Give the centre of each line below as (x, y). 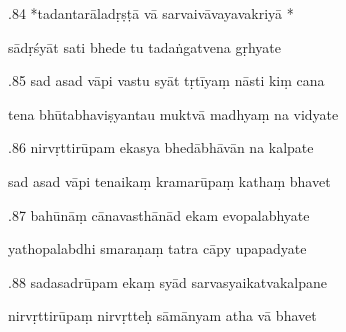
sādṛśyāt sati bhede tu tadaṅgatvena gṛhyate (144, 46)
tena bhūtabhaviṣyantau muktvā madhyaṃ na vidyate (173, 113)
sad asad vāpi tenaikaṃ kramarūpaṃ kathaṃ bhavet (169, 180)
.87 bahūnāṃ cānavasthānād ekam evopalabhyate (159, 214)
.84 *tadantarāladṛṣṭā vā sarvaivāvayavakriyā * (151, 13)
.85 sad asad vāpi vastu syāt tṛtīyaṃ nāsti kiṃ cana (166, 80)
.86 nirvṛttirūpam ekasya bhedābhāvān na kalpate (161, 147)
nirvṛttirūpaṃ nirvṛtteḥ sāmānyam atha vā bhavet (162, 315)
